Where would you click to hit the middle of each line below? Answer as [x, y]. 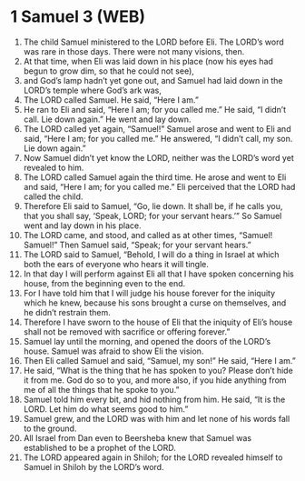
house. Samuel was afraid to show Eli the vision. [113, 351]
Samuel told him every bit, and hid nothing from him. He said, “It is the [154, 399]
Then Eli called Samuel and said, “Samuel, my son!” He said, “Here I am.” [159, 360]
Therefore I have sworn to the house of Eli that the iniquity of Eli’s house [158, 322]
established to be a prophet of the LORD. [99, 447]
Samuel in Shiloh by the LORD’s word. [93, 466]
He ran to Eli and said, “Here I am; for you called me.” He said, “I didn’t [155, 109]
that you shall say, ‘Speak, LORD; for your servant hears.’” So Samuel [152, 215]
